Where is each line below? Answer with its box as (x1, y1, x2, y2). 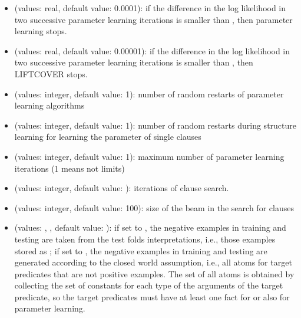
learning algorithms (14, 99, 85, 112)
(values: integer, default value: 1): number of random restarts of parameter (14, 87, 284, 100)
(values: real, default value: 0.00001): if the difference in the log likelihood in (14, 44, 290, 57)
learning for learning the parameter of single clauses (14, 130, 201, 143)
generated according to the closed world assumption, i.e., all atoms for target (14, 256, 292, 268)
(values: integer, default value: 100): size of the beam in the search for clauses (14, 201, 294, 214)
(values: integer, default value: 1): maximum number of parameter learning (14, 150, 285, 162)
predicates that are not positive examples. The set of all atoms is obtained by (14, 267, 295, 280)
